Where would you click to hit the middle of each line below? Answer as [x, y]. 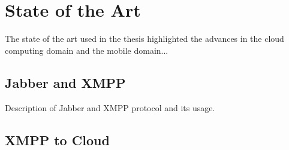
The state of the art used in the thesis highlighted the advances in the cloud [144, 39]
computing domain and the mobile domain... [87, 50]
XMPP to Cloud [57, 140]
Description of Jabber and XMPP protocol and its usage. [110, 107]
